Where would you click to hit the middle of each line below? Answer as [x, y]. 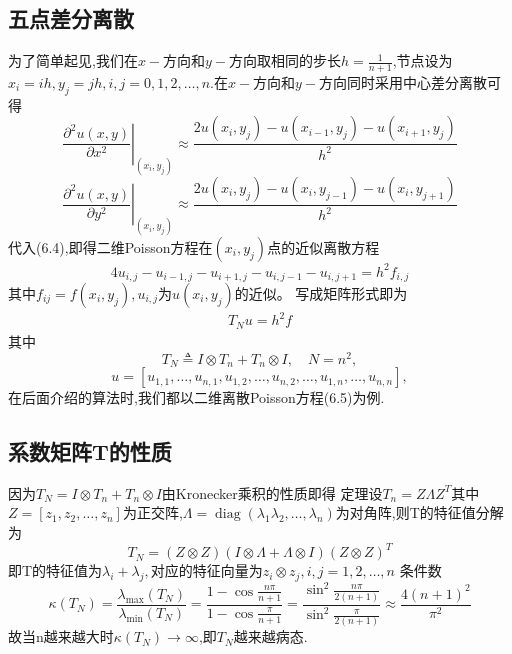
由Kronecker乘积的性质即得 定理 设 [272, 492]
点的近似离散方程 [323, 247]
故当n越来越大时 [61, 636]
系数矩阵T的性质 [90, 451]
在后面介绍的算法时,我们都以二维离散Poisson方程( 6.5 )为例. [196, 397]
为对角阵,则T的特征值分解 [419, 512]
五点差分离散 [71, 18]
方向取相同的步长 [285, 60]
